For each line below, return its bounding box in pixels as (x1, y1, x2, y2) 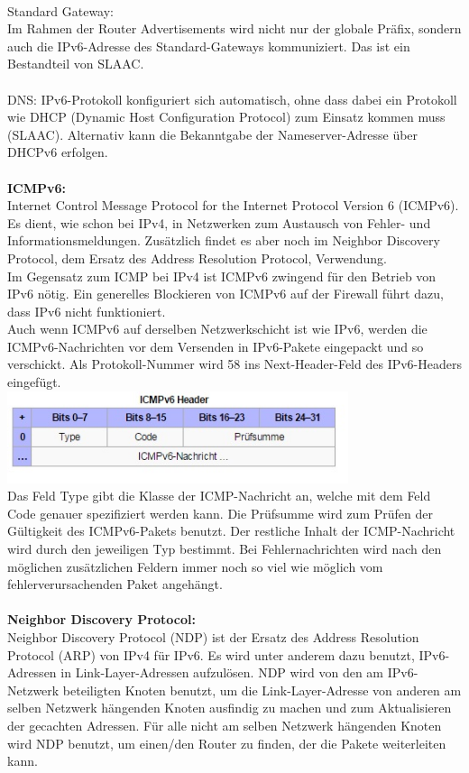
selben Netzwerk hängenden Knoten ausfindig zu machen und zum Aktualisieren (7, 698, 452, 717)
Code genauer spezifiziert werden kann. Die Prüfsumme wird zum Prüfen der (7, 503, 433, 522)
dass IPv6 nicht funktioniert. (7, 301, 166, 320)
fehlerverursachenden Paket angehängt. (7, 575, 223, 594)
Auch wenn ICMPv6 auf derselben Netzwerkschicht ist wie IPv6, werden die (7, 319, 428, 338)
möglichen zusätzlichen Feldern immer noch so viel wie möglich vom (7, 557, 383, 575)
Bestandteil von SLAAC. (7, 54, 144, 73)
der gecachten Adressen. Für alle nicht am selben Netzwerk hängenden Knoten (7, 715, 442, 734)
